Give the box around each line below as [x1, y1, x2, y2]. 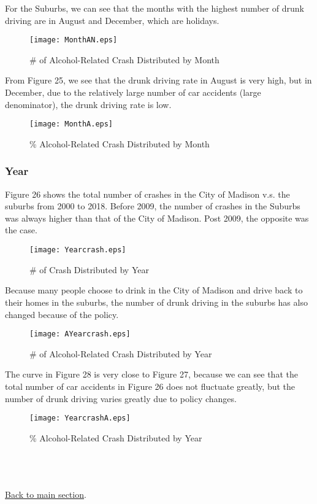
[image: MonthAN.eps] [29, 36, 118, 45]
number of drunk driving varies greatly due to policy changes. [5, 392, 237, 405]
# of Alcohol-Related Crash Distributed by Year [29, 347, 212, 360]
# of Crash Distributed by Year [29, 263, 149, 276]
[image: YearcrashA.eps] [29, 414, 131, 423]
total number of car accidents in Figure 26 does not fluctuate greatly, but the [5, 379, 296, 392]
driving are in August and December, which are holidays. [5, 14, 220, 26]
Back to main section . [5, 488, 86, 501]
